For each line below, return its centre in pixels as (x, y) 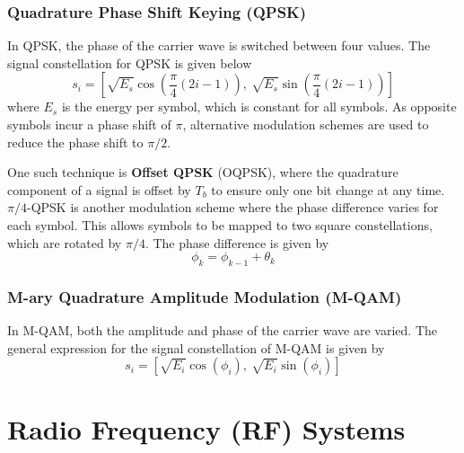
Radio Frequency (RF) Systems (206, 428)
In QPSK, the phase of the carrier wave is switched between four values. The (219, 45)
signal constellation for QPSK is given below (130, 62)
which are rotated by (65, 242)
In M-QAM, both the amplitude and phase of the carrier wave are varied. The (222, 330)
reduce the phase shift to (75, 142)
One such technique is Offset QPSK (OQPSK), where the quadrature (203, 172)
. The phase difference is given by (237, 242)
